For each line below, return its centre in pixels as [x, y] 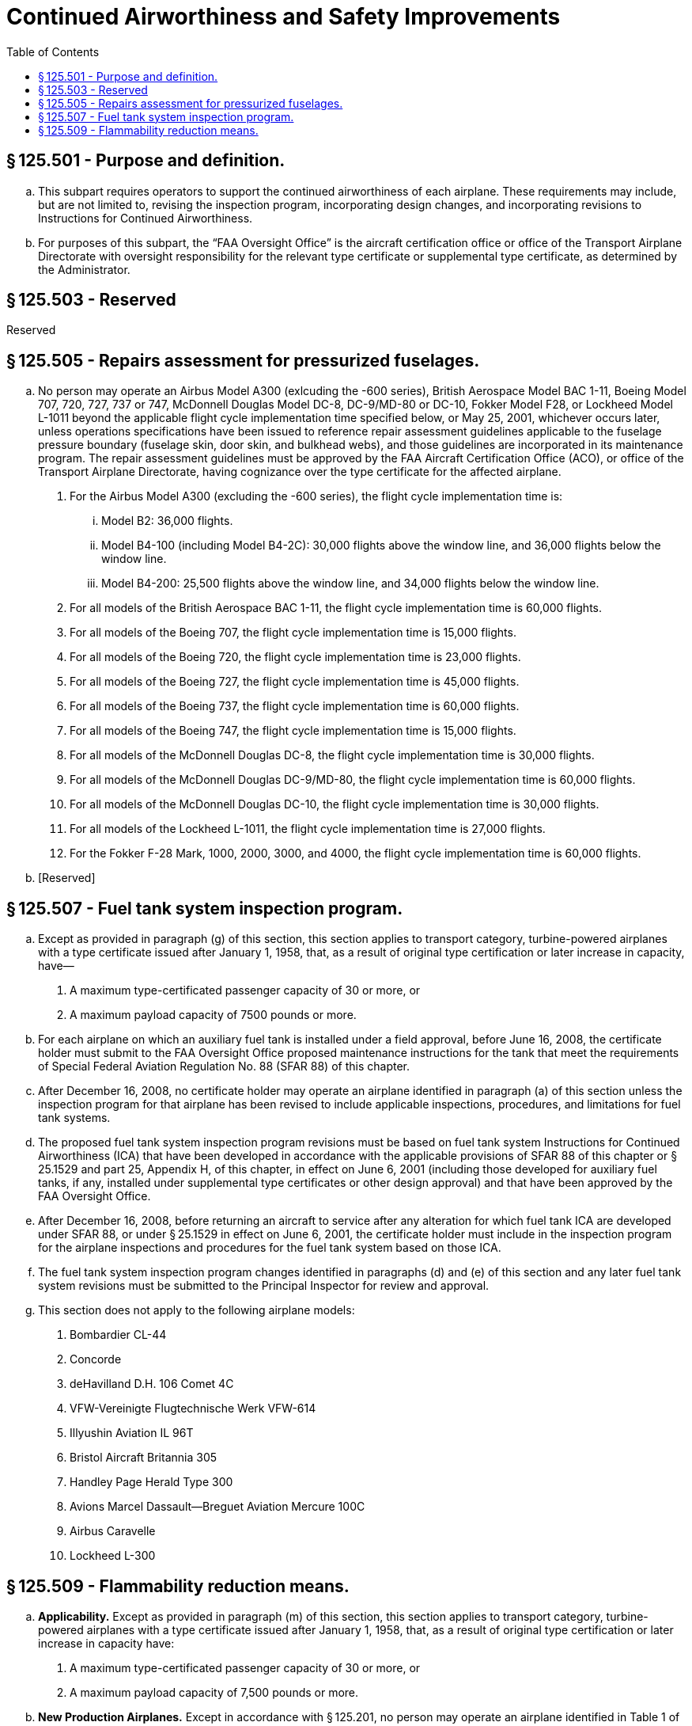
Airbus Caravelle [113, 1531]
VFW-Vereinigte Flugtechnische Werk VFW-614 [193, 1409]
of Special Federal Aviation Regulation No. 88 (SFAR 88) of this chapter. [224, 1066]
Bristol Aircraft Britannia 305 [144, 1458]
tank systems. [74, 1118]
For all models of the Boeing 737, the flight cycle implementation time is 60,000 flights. [295, 706]
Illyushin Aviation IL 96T [132, 1433]
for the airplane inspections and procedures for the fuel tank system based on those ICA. [270, 1248]
